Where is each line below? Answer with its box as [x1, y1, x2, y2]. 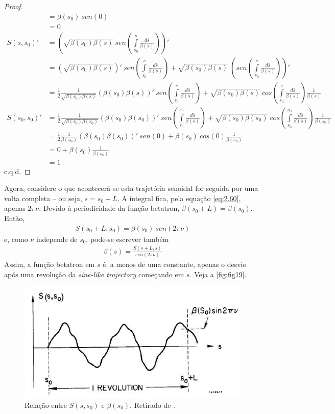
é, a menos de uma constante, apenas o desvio [103, 258, 247, 269]
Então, [4, 213, 25, 224]
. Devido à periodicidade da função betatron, [39, 203, 180, 213]
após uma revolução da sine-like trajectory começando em [4, 269, 184, 279]
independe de [36, 233, 78, 244]
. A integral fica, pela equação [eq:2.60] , [117, 192, 241, 203]
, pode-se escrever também [86, 233, 169, 244]
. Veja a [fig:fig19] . [189, 269, 247, 279]
